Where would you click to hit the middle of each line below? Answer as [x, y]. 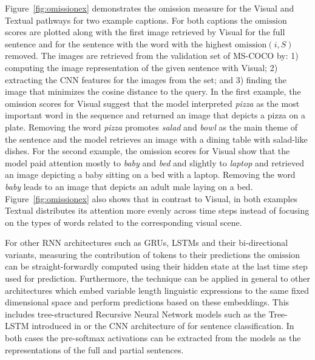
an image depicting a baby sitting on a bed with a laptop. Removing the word [150, 175]
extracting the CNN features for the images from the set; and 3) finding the [146, 79]
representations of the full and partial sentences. [94, 349]
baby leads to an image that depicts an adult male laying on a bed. [129, 186]
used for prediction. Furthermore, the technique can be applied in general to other [158, 278]
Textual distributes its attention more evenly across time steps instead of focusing [157, 210]
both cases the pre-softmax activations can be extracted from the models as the [153, 338]
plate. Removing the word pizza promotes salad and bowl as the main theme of [151, 127]
